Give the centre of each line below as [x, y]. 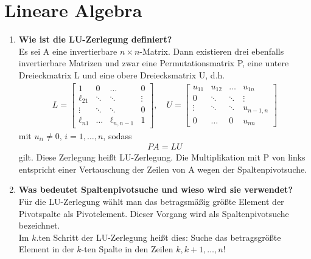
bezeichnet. [39, 225]
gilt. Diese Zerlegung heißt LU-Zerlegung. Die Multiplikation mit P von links [162, 157]
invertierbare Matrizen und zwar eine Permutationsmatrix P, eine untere [154, 63]
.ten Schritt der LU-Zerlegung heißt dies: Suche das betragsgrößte [159, 237]
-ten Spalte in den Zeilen [127, 249]
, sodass [117, 135]
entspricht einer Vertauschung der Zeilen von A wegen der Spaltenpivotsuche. [163, 169]
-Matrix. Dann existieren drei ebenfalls [212, 51]
